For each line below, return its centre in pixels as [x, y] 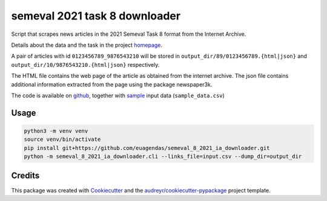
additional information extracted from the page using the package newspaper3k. [112, 84]
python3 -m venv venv [56, 131]
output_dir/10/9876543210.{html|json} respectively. [85, 64]
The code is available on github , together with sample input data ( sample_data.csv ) [118, 95]
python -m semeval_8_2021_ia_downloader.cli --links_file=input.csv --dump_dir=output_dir [163, 157]
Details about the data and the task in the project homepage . [87, 45]
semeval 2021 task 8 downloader [96, 16]
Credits [25, 176]
